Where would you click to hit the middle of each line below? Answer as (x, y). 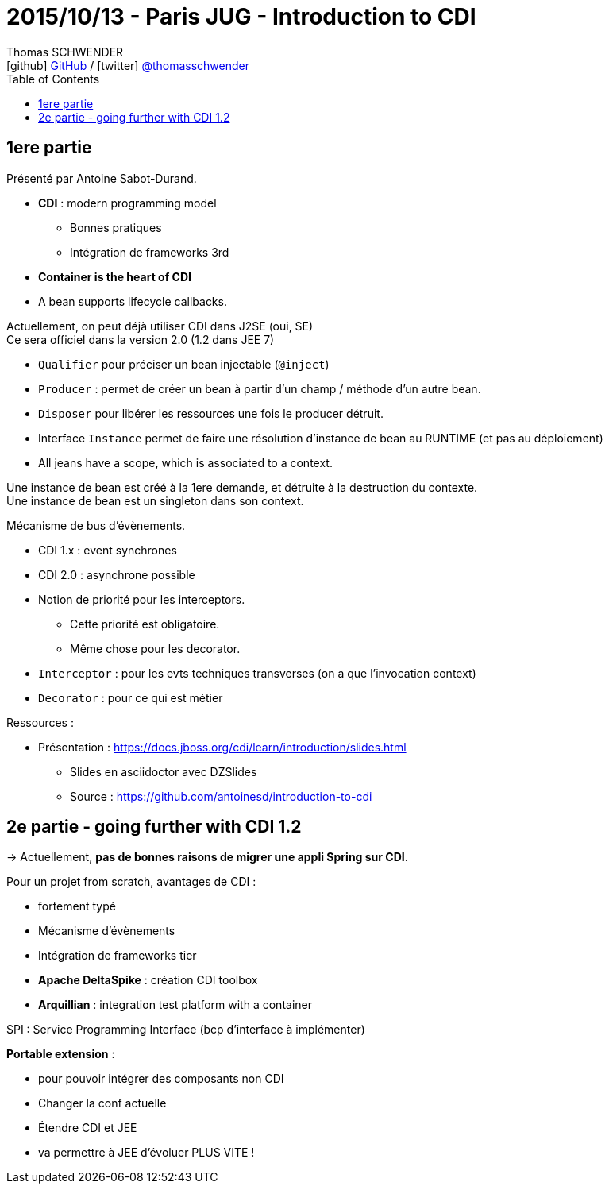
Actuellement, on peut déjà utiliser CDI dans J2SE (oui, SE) (160, 326)
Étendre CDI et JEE (88, 1128)
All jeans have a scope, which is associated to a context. (185, 462)
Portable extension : (61, 1054)
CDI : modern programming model (127, 203)
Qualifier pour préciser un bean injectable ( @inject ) (184, 364)
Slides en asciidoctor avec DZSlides (164, 771)
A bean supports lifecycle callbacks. (133, 301)
